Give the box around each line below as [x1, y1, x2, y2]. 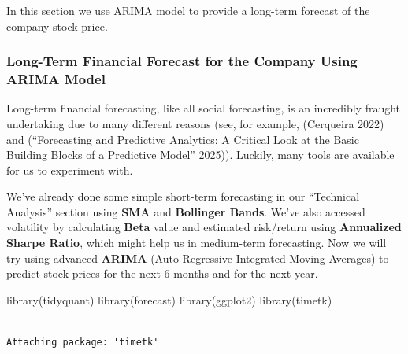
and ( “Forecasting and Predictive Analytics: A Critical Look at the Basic [6, 131, 359, 147]
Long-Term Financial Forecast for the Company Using [6, 51, 358, 71]
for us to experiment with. [6, 161, 133, 178]
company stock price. [6, 17, 108, 34]
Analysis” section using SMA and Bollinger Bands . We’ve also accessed [6, 203, 365, 219]
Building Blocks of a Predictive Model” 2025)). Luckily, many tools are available [6, 146, 395, 163]
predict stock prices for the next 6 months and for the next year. [6, 265, 318, 282]
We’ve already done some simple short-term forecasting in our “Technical [6, 188, 360, 205]
